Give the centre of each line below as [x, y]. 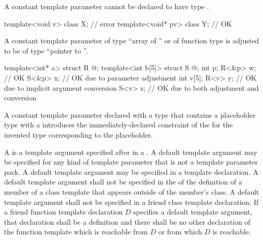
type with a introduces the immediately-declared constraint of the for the [119, 125]
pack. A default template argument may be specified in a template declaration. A [131, 171]
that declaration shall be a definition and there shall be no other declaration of [127, 221]
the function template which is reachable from [76, 232]
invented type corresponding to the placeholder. [78, 134]
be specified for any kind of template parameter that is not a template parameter [131, 162]
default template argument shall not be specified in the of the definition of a [123, 182]
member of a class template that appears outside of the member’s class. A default [132, 191]
